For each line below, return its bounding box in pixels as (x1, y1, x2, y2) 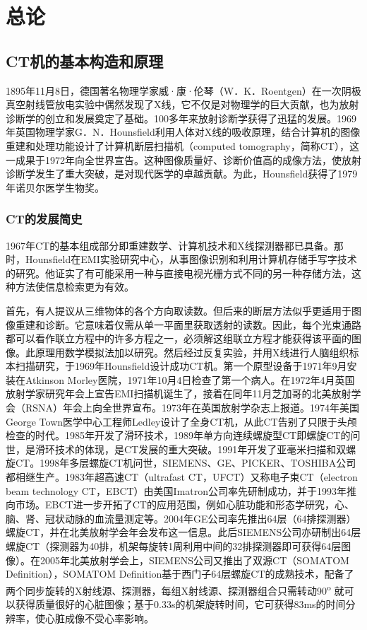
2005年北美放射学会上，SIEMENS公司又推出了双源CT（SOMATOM (40, 552, 349, 567)
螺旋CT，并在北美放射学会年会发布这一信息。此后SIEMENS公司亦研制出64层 (6, 525, 361, 539)
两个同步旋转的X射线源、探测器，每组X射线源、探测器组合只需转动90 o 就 (6, 581, 344, 597)
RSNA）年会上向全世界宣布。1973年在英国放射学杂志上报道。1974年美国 (25, 400, 360, 415)
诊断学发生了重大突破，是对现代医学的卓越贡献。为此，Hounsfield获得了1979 (6, 166, 358, 181)
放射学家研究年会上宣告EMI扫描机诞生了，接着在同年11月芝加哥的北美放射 (6, 386, 351, 401)
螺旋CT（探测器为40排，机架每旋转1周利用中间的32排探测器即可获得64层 (6, 539, 342, 554)
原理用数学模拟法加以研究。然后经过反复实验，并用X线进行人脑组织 (35, 344, 349, 359)
